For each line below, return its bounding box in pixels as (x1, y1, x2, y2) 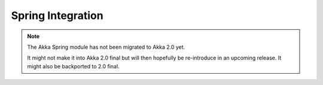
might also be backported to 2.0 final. (27, 62, 120, 70)
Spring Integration (11, 9, 104, 22)
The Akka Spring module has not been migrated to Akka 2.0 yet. (27, 43, 185, 51)
